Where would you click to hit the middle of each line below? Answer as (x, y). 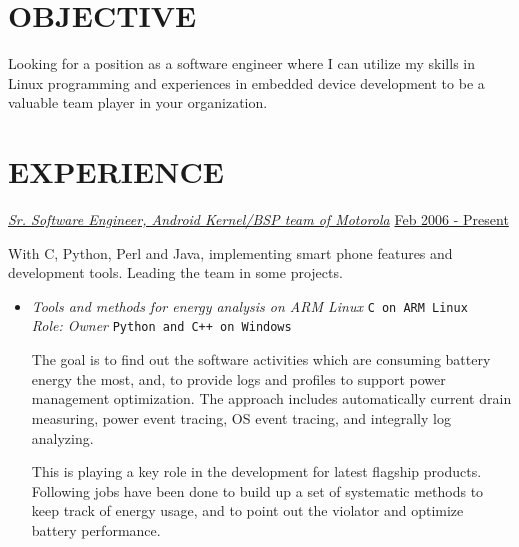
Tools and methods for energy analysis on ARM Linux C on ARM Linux (249, 305)
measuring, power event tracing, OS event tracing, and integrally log (241, 417)
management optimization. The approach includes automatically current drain (271, 398)
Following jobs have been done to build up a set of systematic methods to (257, 490)
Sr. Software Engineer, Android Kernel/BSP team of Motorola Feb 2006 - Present (258, 219)
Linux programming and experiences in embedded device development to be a (246, 82)
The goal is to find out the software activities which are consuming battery (261, 359)
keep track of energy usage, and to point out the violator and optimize (247, 510)
